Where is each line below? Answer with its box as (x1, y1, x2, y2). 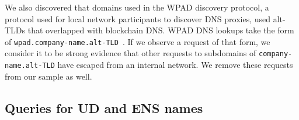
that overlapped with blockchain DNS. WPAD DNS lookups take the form (27, 24, 294, 36)
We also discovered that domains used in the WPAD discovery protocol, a (5, 1, 269, 13)
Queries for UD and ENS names (5, 98, 203, 116)
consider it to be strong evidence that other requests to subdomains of (5, 47, 256, 59)
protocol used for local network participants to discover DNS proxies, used (5, 12, 271, 25)
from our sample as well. (5, 70, 92, 82)
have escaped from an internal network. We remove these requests (57, 59, 293, 71)
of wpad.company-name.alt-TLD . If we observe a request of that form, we (5, 35, 270, 47)
